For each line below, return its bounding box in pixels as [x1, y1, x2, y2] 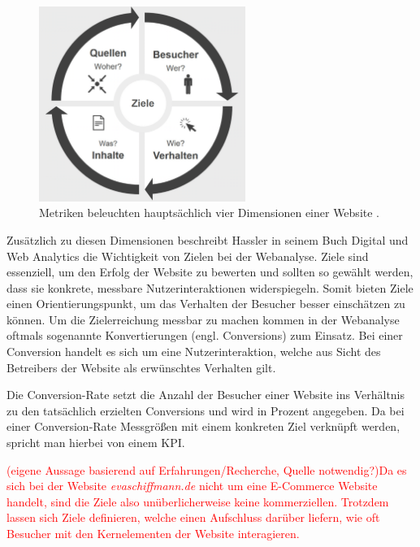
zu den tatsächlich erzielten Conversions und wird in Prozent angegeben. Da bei [6, 402, 405, 419]
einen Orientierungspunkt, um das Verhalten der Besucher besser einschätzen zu [6, 295, 405, 312]
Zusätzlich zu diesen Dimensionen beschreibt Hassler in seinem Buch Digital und [6, 231, 409, 248]
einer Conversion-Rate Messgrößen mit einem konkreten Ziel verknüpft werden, [6, 418, 401, 435]
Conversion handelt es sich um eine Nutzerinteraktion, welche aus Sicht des [6, 343, 381, 360]
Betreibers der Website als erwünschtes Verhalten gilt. [6, 358, 276, 376]
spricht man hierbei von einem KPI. [6, 434, 185, 451]
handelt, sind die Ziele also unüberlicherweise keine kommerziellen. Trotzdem [6, 493, 389, 510]
